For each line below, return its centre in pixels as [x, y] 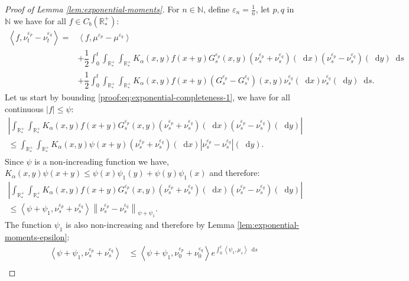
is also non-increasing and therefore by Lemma [150, 225]
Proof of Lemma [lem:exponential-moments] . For [92, 9]
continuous [24, 109]
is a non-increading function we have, [102, 161]
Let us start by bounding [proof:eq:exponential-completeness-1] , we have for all [147, 97]
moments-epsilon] [36, 237]
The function [28, 225]
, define [216, 9]
